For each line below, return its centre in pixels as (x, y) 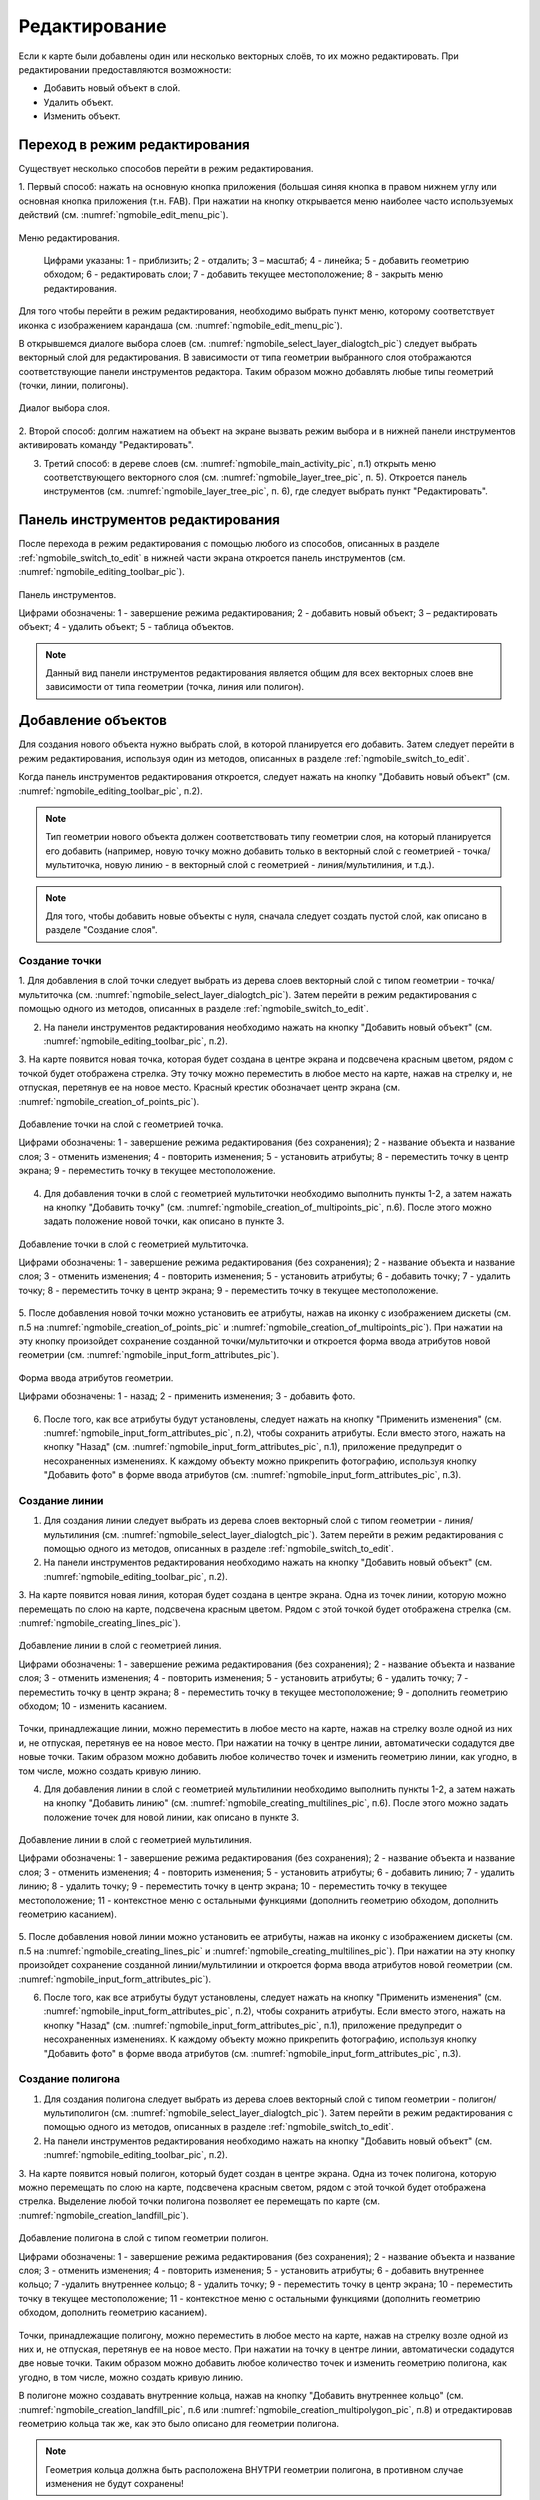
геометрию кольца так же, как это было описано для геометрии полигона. (179, 2423)
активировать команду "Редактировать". (106, 445)
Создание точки (60, 961)
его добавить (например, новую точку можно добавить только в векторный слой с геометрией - (253, 851)
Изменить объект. (82, 116)
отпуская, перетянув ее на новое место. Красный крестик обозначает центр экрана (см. (209, 1087)
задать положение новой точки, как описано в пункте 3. (164, 1221)
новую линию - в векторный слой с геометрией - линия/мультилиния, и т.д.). (269, 865)
